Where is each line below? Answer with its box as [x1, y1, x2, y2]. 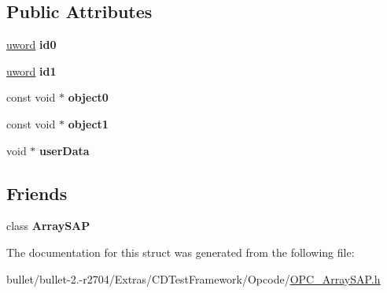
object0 [68, 89, 109, 106]
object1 [68, 115, 109, 132]
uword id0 [6, 36, 57, 53]
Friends [6, 180, 68, 205]
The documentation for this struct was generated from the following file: [6, 243, 355, 260]
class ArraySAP [6, 217, 90, 234]
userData [39, 142, 90, 158]
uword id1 [6, 62, 57, 79]
